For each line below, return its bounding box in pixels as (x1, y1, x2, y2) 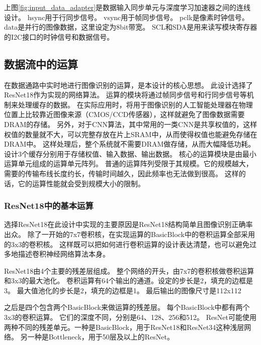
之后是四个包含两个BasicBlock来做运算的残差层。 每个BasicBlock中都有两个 (4, 302, 250, 312)
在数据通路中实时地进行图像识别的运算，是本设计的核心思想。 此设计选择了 (4, 79, 253, 90)
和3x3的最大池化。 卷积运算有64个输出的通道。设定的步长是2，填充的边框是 (4, 275, 253, 286)
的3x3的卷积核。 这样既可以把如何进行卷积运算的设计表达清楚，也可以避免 (4, 239, 250, 249)
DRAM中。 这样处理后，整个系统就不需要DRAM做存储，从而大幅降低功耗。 (4, 139, 255, 149)
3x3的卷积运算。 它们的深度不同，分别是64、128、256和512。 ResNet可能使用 (4, 312, 256, 322)
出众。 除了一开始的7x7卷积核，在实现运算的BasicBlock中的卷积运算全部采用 (4, 228, 255, 239)
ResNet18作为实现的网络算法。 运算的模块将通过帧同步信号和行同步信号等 (4, 89, 247, 100)
